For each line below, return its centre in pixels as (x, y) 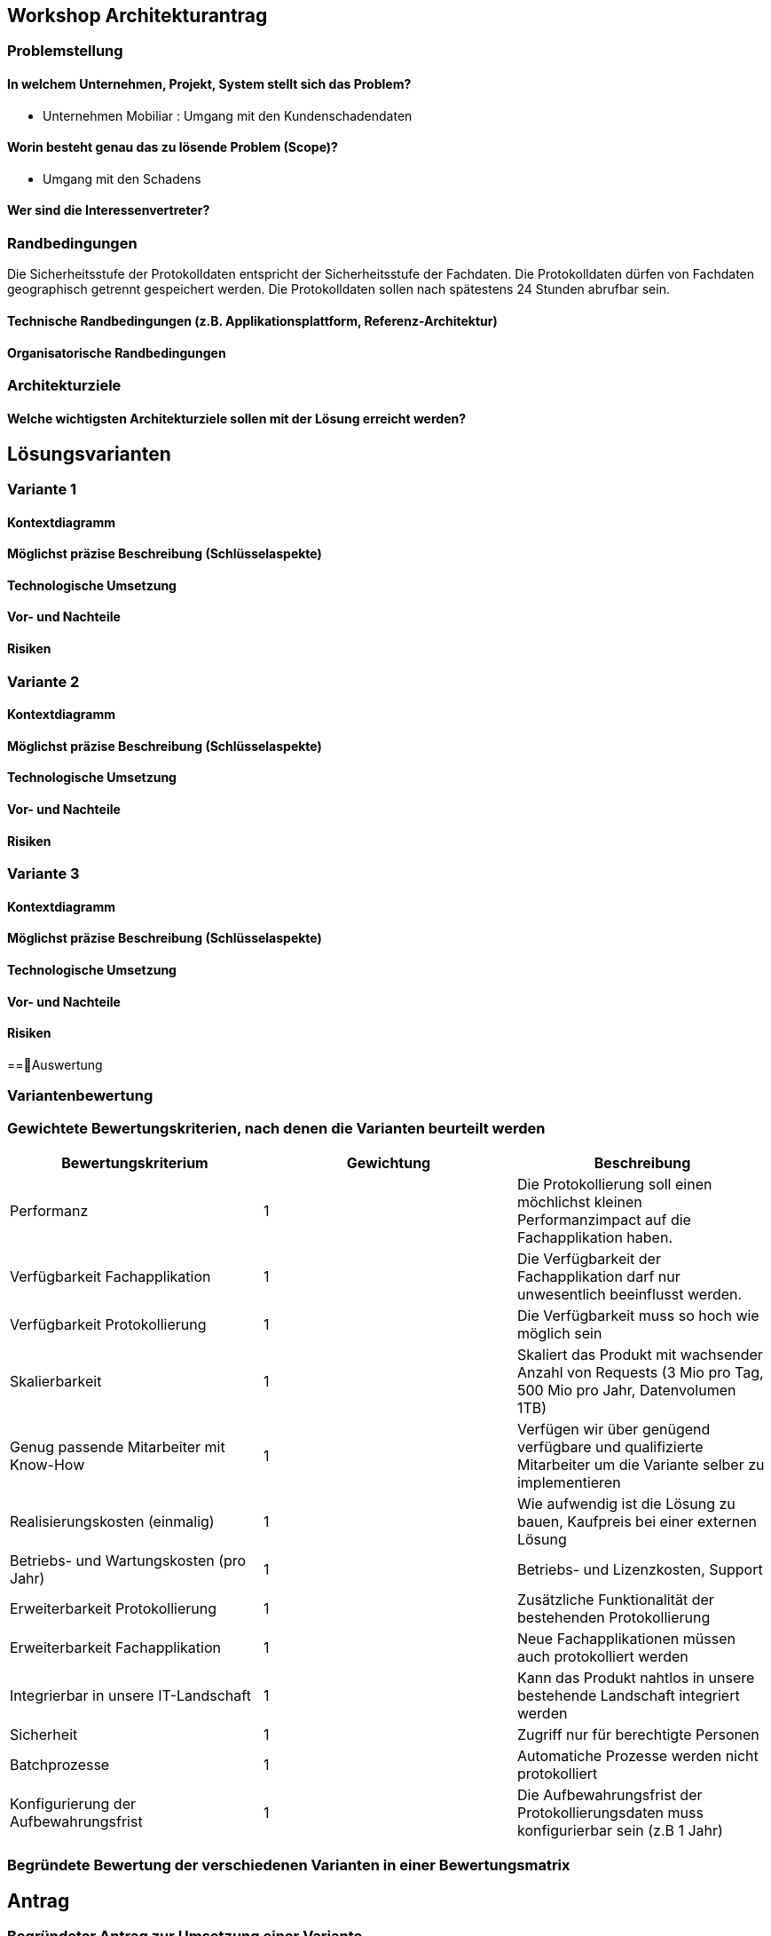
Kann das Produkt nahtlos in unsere (636, 1678)
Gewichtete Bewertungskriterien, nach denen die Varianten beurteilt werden (276, 1128)
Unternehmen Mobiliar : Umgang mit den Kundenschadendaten (228, 115)
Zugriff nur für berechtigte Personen (638, 1735)
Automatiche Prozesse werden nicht (637, 1756)
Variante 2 (43, 681)
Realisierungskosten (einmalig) (112, 1522)
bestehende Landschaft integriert (628, 1696)
